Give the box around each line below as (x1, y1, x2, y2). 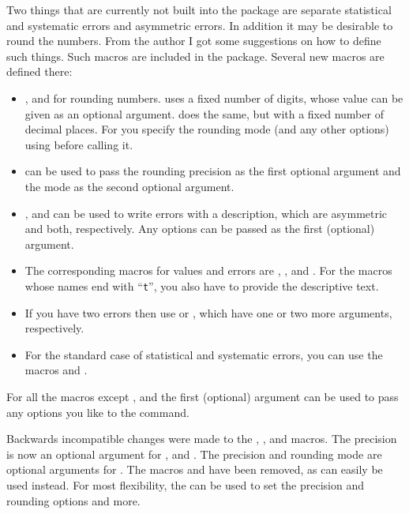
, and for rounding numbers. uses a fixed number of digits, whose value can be (24, 89, 403, 106)
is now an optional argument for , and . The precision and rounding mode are (6, 445, 382, 462)
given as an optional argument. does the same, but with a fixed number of (24, 105, 384, 122)
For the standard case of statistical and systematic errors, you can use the (24, 346, 383, 362)
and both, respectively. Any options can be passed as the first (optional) (24, 220, 375, 237)
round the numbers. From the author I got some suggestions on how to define (6, 32, 381, 49)
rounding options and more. (6, 492, 141, 508)
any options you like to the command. (6, 403, 189, 420)
